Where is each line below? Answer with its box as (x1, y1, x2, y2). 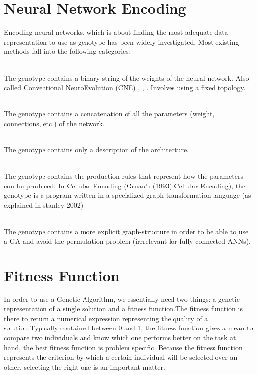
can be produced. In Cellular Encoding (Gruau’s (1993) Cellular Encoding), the (4, 180, 246, 190)
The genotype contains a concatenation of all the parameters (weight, (4, 108, 214, 119)
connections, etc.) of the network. (4, 118, 105, 128)
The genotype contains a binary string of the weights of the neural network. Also (4, 72, 249, 83)
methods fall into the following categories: (4, 46, 130, 56)
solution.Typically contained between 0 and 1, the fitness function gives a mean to (4, 323, 253, 333)
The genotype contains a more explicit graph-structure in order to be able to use (4, 226, 249, 236)
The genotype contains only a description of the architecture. (4, 144, 189, 155)
